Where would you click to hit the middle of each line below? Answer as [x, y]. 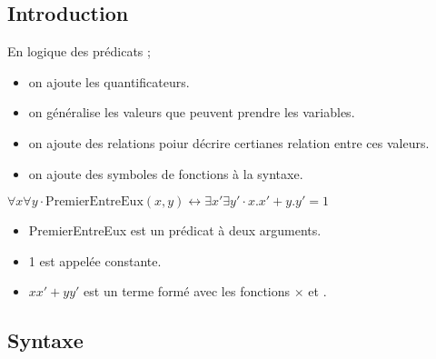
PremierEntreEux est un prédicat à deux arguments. [175, 230]
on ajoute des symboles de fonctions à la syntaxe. [166, 173]
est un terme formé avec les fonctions [187, 291]
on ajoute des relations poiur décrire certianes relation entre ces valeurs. [229, 142]
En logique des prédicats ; [79, 51]
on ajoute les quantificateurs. [109, 81]
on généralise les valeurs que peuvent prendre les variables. [192, 112]
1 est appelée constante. [95, 260]
